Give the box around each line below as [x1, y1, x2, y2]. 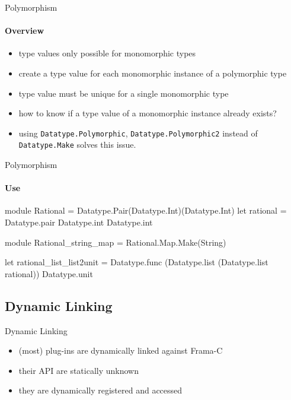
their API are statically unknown [18, 364, 139, 376]
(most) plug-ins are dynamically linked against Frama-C [18, 344, 223, 357]
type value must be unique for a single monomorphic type [18, 87, 229, 99]
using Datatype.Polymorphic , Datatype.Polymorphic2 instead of [18, 126, 258, 139]
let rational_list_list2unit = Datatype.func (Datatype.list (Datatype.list [5, 256, 268, 268]
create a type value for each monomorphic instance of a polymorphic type [18, 66, 287, 79]
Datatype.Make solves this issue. [18, 138, 136, 151]
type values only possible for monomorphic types [18, 47, 196, 59]
